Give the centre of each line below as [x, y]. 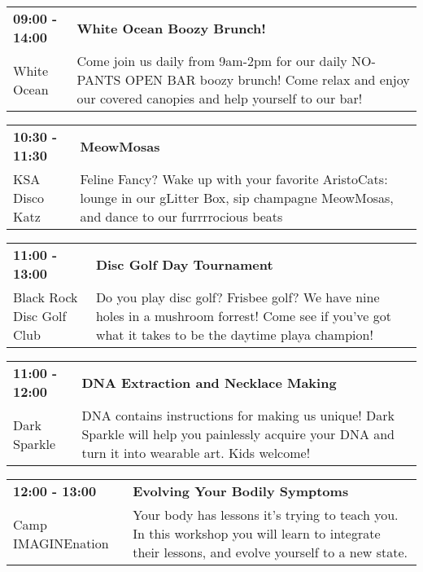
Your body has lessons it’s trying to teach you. [266, 515]
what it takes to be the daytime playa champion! [234, 334]
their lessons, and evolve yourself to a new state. [270, 552]
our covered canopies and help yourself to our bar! [220, 98]
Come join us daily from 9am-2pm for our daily [212, 61]
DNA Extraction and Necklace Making [209, 382]
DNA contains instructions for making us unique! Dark [238, 415]
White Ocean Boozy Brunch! [171, 28]
